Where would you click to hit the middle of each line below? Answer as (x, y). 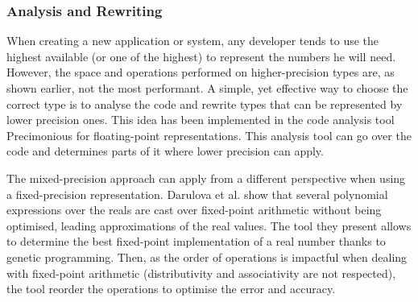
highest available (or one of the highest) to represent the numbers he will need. (201, 56)
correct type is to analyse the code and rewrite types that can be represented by (205, 103)
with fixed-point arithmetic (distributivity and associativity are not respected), (201, 273)
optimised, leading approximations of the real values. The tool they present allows (209, 225)
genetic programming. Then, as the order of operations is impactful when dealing (207, 256)
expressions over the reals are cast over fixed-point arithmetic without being (194, 210)
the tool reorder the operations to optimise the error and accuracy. (171, 289)
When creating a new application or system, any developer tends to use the (193, 41)
